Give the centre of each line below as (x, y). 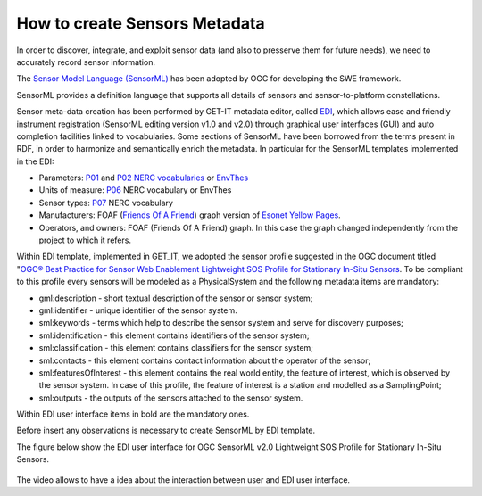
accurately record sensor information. (86, 62)
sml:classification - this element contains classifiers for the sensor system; (176, 348)
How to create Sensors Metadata (141, 23)
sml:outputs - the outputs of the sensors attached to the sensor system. (171, 398)
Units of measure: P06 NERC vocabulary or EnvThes (135, 190)
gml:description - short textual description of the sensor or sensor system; (176, 298)
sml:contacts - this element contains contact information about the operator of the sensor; (205, 360)
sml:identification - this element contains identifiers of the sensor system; (174, 335)
